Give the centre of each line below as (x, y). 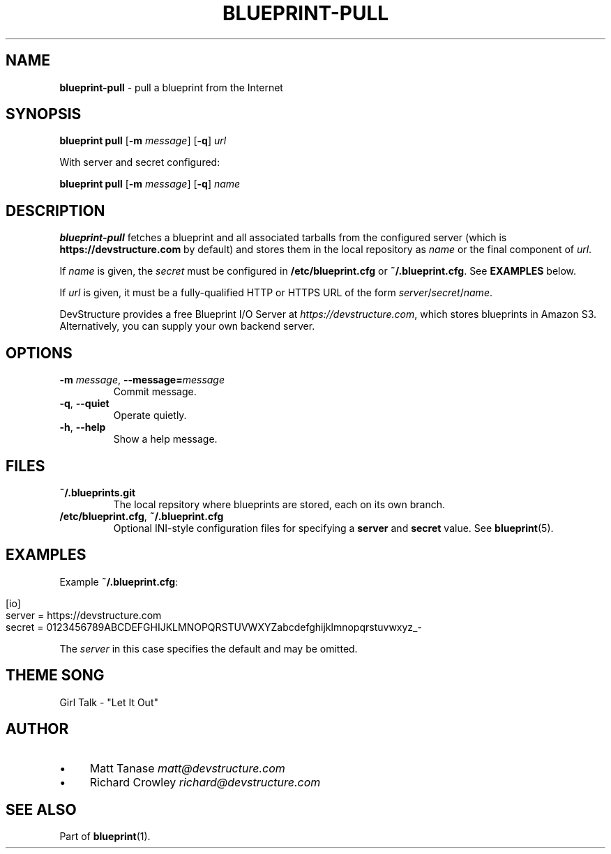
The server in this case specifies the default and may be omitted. (209, 648)
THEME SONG (55, 676)
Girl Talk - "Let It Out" (109, 702)
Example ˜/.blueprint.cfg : (119, 581)
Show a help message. (165, 439)
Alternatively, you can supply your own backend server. (187, 326)
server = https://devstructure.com (84, 615)
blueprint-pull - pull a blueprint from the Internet (171, 87)
